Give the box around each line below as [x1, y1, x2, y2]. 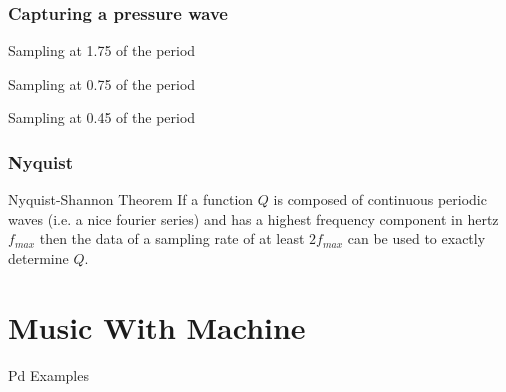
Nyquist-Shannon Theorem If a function [8, 189, 254, 210]
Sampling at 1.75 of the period [8, 40, 196, 61]
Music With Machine [8, 306, 306, 347]
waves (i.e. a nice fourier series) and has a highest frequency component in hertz [8, 208, 499, 229]
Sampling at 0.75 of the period [8, 73, 196, 94]
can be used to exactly [347, 228, 486, 249]
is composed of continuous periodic [273, 189, 487, 210]
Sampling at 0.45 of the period [8, 107, 196, 128]
